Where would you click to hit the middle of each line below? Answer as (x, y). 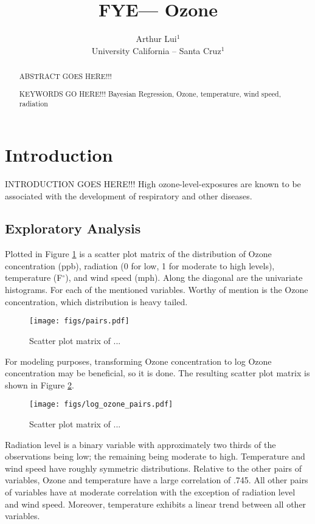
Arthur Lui (156, 39)
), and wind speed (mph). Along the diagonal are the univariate (184, 278)
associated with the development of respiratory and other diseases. (129, 195)
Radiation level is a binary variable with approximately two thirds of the (140, 444)
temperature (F (34, 278)
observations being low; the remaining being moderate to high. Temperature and (155, 456)
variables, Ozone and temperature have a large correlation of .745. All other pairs (157, 480)
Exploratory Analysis (73, 228)
